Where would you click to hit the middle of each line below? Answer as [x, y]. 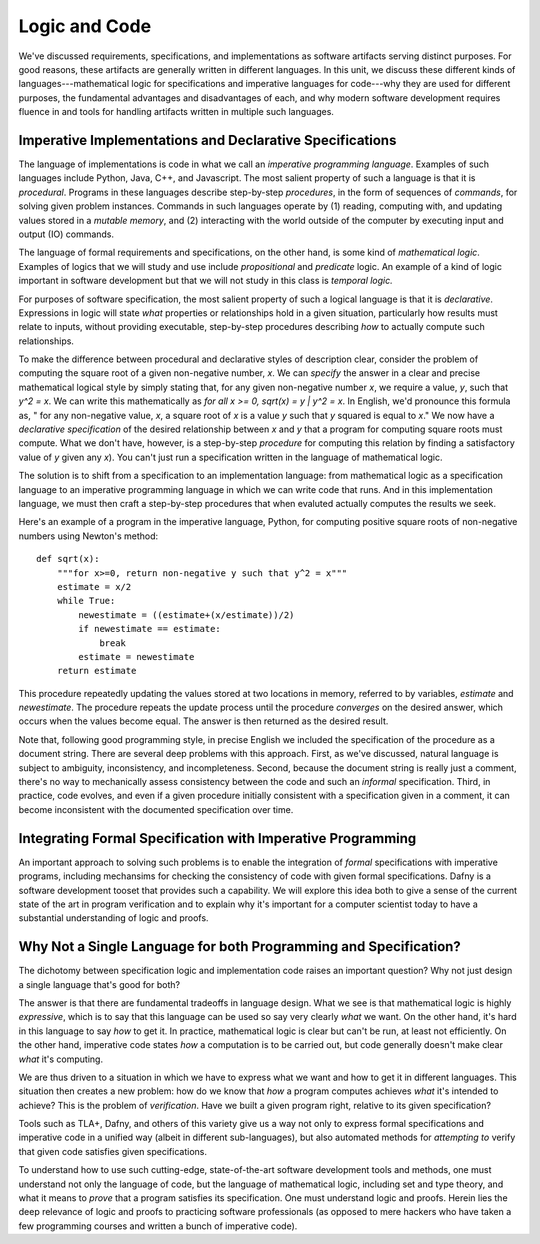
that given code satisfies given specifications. [112, 1151]
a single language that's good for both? [99, 984]
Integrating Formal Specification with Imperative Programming [217, 838]
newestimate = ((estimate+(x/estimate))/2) [186, 614]
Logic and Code [85, 26]
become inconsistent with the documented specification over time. [156, 809]
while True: [86, 601]
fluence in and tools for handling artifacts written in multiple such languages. [176, 112]
